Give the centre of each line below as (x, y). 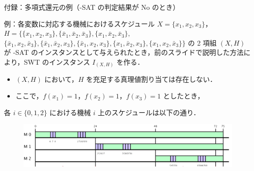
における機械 (70, 112)
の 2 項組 (202, 42)
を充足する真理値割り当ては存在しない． (152, 79)
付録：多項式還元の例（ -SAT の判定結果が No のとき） (92, 7)
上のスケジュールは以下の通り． (149, 112)
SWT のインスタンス (57, 61)
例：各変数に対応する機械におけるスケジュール (80, 23)
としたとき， (184, 96)
